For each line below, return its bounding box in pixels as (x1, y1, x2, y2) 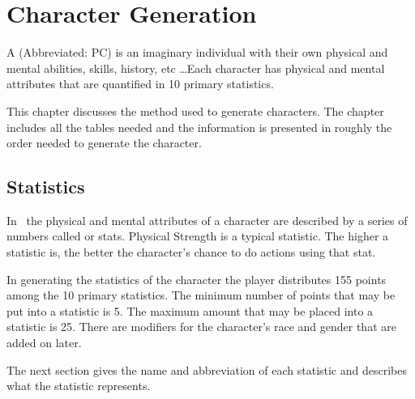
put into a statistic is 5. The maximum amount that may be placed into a (6, 302, 374, 319)
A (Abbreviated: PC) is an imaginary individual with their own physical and (6, 44, 388, 61)
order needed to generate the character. (6, 134, 202, 151)
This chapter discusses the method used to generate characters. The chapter (6, 102, 384, 119)
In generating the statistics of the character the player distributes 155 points (6, 270, 387, 287)
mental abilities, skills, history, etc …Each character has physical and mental (6, 59, 385, 76)
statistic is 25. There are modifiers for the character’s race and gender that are (6, 318, 396, 335)
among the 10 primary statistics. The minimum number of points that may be (6, 287, 396, 303)
